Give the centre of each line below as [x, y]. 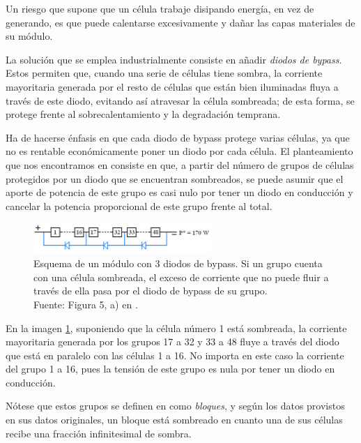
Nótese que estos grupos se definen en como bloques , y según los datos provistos [175, 406]
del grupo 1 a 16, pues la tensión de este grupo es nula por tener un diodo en [170, 369]
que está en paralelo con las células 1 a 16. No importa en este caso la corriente [175, 355]
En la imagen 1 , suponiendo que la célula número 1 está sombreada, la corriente [176, 328]
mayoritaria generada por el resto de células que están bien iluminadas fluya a [172, 86]
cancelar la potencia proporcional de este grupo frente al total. [139, 205]
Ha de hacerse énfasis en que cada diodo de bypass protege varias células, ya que [178, 137]
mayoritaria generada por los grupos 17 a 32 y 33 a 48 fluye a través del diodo [172, 341]
